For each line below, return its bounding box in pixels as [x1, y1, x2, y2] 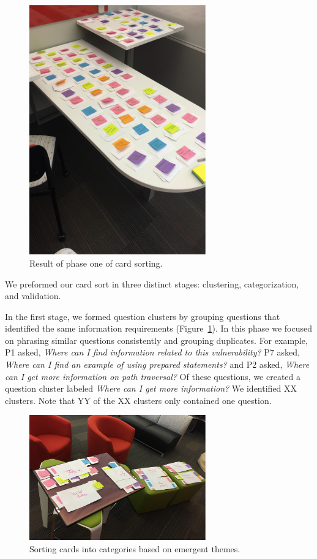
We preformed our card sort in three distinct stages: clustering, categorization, [5, 277, 299, 290]
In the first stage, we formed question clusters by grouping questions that [5, 310, 280, 322]
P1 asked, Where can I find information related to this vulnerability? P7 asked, [5, 346, 300, 359]
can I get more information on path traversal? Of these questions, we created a [5, 370, 300, 382]
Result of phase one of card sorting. [29, 256, 163, 269]
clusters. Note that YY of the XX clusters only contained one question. [5, 394, 272, 406]
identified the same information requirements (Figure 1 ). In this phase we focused [5, 322, 313, 335]
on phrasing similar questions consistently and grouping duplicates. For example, [5, 333, 308, 346]
